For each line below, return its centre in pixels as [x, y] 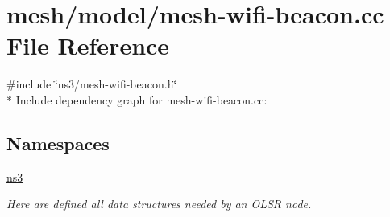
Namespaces [58, 143]
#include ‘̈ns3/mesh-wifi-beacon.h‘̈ [92, 84]
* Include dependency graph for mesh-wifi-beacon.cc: [137, 99]
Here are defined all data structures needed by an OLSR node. [159, 204]
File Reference [88, 45]
